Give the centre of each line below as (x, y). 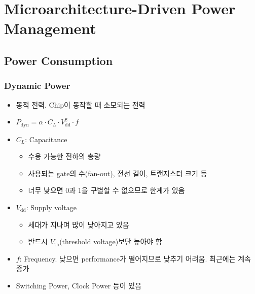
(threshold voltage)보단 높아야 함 (111, 241)
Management (50, 28)
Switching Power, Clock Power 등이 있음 (79, 285)
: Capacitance (46, 139)
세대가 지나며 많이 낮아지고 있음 (79, 224)
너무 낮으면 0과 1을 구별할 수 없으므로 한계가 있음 (106, 190)
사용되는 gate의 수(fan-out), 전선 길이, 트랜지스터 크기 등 (118, 173)
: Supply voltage (51, 207)
